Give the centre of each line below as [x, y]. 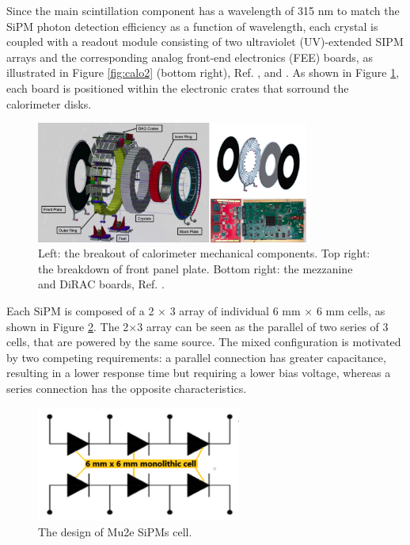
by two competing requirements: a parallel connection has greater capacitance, [196, 357]
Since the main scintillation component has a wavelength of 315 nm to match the [203, 10]
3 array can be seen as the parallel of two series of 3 [263, 326]
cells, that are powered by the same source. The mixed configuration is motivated [204, 342]
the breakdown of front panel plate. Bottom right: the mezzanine [196, 268]
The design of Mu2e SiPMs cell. [115, 532]
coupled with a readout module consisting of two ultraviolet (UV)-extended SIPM [205, 42]
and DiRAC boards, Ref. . [101, 284]
